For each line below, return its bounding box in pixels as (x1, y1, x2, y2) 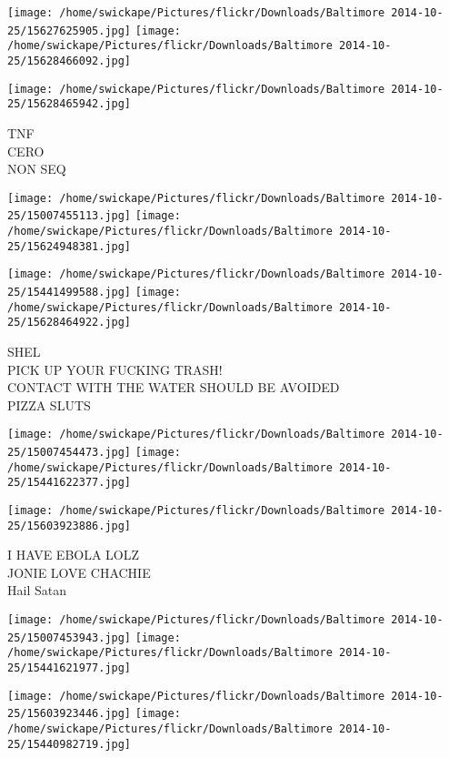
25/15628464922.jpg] (7, 316, 132, 329)
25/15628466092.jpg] (7, 54, 132, 67)
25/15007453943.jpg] (7, 631, 132, 644)
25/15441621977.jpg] (7, 662, 132, 675)
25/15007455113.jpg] (7, 209, 132, 223)
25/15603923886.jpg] (7, 519, 132, 532)
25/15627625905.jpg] (7, 24, 132, 37)
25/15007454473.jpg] (7, 446, 132, 459)
